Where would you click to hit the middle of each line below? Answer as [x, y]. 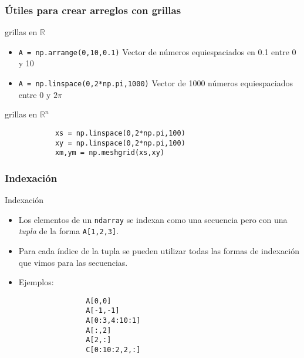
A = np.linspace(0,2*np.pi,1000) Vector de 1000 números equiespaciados [156, 83]
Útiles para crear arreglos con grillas [93, 10]
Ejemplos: [36, 282]
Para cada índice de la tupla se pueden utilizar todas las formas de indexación [159, 251]
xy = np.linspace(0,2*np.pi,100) [120, 143]
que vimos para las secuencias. [73, 262]
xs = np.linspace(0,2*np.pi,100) [120, 133]
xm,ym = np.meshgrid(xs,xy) [110, 153]
